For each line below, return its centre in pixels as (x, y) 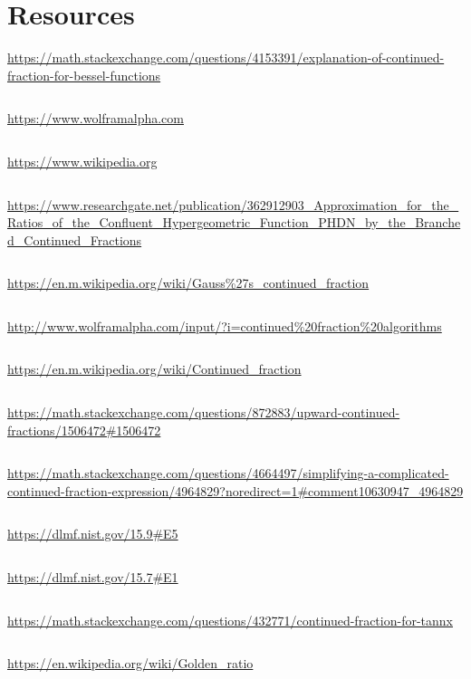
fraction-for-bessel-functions (84, 75)
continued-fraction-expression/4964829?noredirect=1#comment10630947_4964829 (235, 490)
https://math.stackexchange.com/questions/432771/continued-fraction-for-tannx (230, 620)
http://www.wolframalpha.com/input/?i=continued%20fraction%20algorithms (225, 325)
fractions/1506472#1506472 (84, 430)
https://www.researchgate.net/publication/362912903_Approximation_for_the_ (233, 204)
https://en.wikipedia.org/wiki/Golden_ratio (130, 663)
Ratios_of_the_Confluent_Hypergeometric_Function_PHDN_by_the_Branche (234, 222)
